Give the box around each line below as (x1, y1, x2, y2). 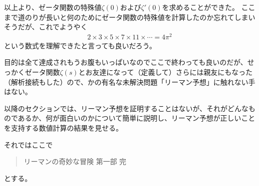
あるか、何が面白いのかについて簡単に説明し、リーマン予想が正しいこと (17, 113, 256, 123)
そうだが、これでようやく (4, 21, 88, 32)
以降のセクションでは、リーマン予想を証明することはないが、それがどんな (4, 103, 249, 113)
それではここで (4, 139, 53, 150)
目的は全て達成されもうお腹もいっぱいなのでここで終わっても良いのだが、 (4, 57, 248, 67)
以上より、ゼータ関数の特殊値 (4, 2, 102, 12)
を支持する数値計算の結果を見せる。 (4, 123, 123, 133)
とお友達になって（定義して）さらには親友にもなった (78, 67, 253, 77)
